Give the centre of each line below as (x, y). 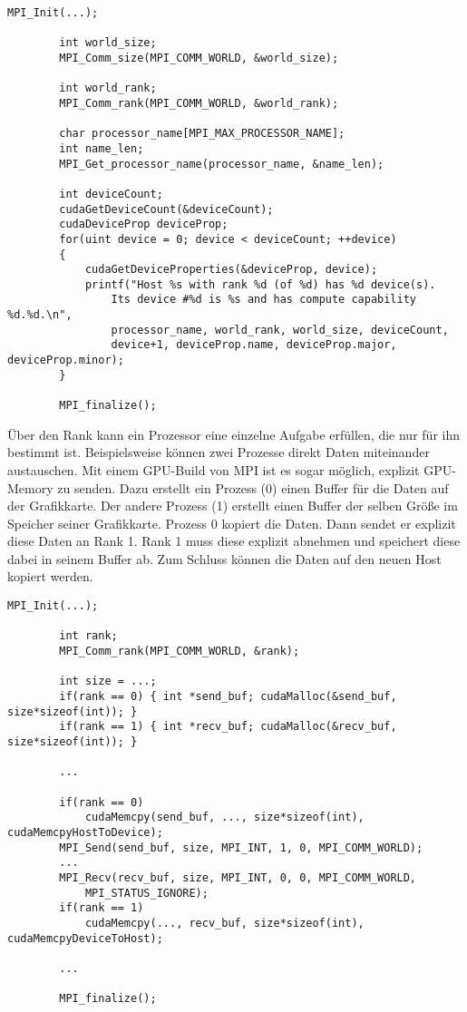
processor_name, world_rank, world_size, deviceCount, (280, 330)
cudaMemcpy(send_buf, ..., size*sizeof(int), (224, 817)
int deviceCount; (111, 194)
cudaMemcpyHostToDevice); (85, 832)
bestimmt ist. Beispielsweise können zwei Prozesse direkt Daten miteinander (219, 452)
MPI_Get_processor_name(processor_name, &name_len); (222, 164)
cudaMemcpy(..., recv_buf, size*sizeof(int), (224, 923)
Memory (30, 487)
